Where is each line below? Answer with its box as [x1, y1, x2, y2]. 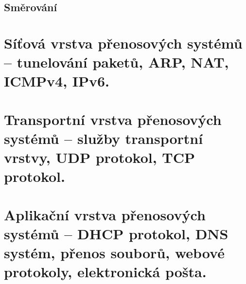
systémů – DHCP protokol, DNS [4, 223, 228, 243]
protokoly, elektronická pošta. [4, 262, 207, 282]
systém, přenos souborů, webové [4, 243, 225, 263]
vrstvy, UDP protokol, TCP [4, 147, 195, 167]
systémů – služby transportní [4, 128, 203, 148]
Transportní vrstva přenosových [4, 109, 222, 129]
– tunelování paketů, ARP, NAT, [4, 52, 229, 72]
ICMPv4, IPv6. [4, 71, 110, 91]
